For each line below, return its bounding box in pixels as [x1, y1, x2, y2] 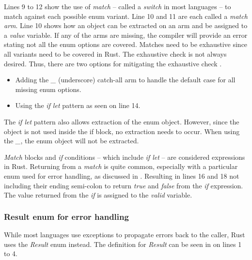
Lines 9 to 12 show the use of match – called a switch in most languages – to [4, 1, 231, 11]
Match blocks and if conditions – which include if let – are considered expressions [4, 152, 245, 162]
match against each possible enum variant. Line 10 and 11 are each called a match [4, 11, 248, 21]
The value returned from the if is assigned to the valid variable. [4, 190, 192, 200]
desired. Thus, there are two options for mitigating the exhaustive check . [4, 58, 222, 68]
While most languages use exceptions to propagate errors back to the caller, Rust [4, 229, 245, 239]
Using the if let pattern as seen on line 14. [15, 100, 141, 110]
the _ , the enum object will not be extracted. [4, 136, 139, 146]
